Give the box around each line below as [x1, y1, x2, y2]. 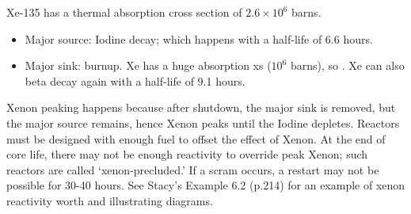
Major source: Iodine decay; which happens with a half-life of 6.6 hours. [25, 30, 373, 47]
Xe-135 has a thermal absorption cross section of [6, 4, 242, 20]
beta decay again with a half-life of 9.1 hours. [25, 72, 245, 89]
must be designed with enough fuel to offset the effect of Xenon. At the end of [6, 130, 386, 147]
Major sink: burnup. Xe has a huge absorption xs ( [25, 57, 272, 74]
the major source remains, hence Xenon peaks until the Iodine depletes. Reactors [6, 114, 400, 131]
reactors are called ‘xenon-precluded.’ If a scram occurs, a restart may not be [6, 161, 379, 178]
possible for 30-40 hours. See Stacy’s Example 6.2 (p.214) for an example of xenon [6, 177, 405, 193]
